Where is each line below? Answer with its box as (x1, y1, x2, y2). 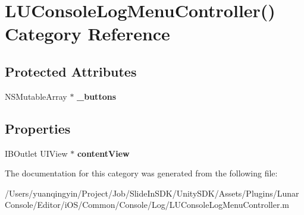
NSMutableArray (5, 90, 67, 102)
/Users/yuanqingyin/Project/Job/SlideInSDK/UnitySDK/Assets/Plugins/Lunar (5, 186, 299, 199)
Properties (5, 119, 71, 137)
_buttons (77, 90, 116, 102)
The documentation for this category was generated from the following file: (5, 167, 278, 179)
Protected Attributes (5, 62, 137, 80)
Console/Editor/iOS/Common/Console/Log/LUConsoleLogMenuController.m (5, 198, 289, 211)
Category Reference (5, 21, 170, 46)
